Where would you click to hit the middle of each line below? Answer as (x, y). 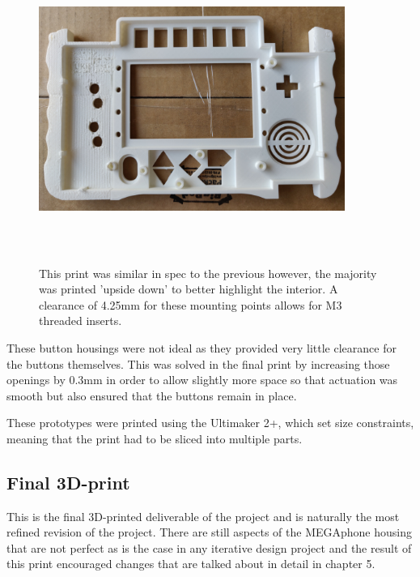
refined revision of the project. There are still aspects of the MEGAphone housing (210, 532)
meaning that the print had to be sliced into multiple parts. (155, 438)
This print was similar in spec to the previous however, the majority (208, 273)
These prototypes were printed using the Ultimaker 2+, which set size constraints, (210, 423)
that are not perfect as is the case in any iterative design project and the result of (209, 547)
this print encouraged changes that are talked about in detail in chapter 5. (191, 564)
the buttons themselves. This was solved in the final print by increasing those (198, 363)
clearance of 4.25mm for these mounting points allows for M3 (191, 304)
